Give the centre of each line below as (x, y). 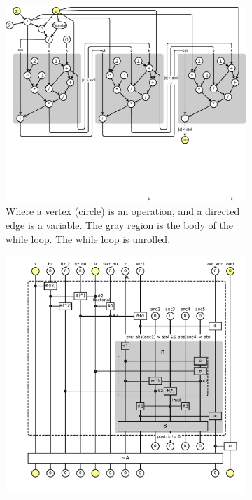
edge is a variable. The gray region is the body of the (119, 225)
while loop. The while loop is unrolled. (88, 238)
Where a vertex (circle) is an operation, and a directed (123, 211)
